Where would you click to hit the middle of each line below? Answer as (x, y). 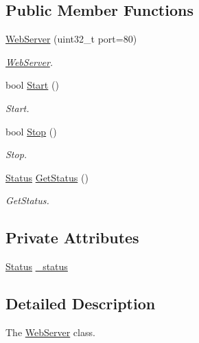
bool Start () (32, 85)
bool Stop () (31, 131)
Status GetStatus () (47, 177)
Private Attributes (72, 237)
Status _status (37, 266)
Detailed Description (81, 303)
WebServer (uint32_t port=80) (71, 39)
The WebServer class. (50, 332)
